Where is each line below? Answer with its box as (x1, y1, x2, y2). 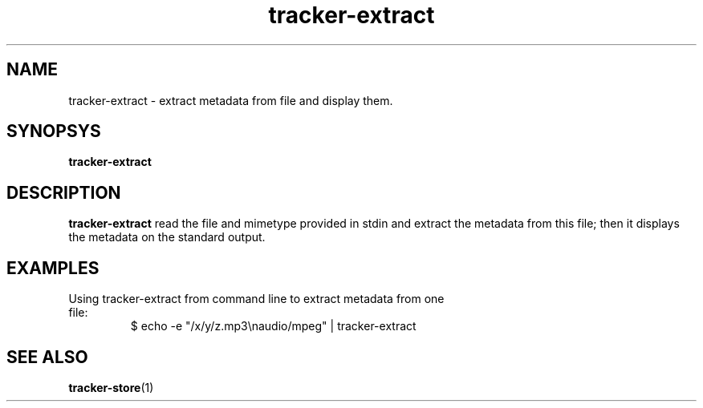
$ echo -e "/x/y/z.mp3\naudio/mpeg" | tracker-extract (130, 319, 417, 333)
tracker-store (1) (68, 380, 154, 394)
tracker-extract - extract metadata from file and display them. (68, 93, 393, 107)
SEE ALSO (6, 346, 88, 367)
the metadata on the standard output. (68, 230, 266, 244)
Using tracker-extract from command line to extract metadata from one (68, 292, 445, 306)
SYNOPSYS (6, 121, 101, 142)
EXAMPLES (6, 257, 100, 278)
